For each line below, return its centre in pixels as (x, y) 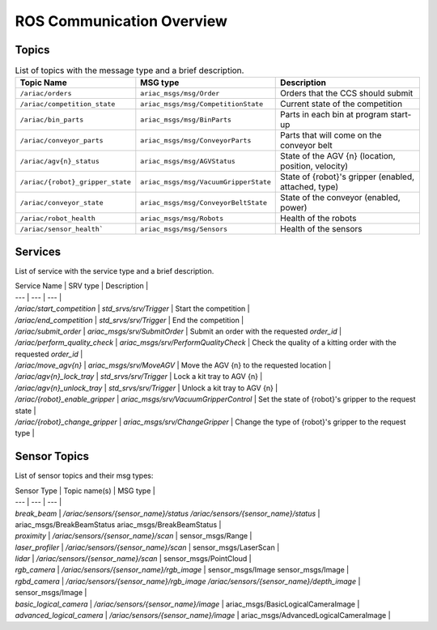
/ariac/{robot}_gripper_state (75, 182)
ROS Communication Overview (121, 21)
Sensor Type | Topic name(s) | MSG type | (85, 491)
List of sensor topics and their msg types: (84, 476)
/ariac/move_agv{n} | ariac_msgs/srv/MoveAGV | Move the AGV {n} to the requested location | (173, 365)
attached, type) (310, 187)
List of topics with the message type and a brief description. (129, 70)
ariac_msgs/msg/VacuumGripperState (206, 182)
